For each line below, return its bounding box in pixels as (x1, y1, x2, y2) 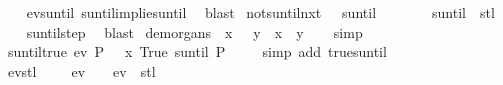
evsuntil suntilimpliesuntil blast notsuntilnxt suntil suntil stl (26, 2, 495, 22)
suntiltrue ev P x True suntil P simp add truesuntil (7, 41, 387, 62)
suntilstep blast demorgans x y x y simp (26, 21, 363, 42)
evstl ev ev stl (7, 60, 156, 81)
